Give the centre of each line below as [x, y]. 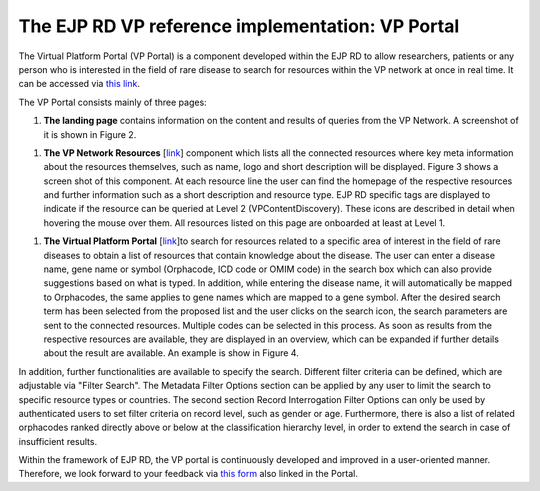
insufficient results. [58, 441]
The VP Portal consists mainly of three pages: [112, 102]
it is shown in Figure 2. [90, 134]
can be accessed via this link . [79, 84]
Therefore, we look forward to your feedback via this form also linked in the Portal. [188, 474]
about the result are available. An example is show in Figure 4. [171, 353]
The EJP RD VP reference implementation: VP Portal [239, 26]
